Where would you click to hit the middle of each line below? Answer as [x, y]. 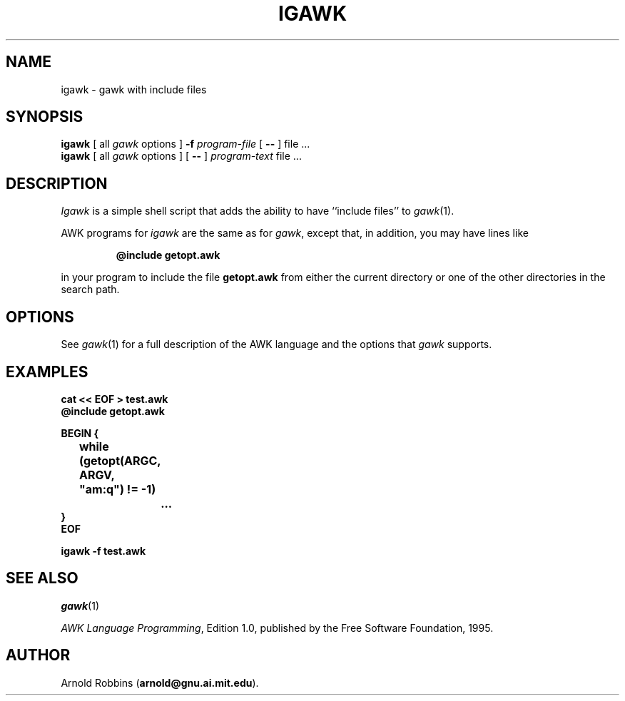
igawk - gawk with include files [134, 89]
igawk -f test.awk [103, 551]
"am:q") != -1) [117, 489]
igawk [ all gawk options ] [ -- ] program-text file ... [181, 156]
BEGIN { [80, 433]
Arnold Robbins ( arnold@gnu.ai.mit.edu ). [160, 682]
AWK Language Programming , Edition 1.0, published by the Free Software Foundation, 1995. [277, 628]
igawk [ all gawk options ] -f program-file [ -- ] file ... [186, 144]
